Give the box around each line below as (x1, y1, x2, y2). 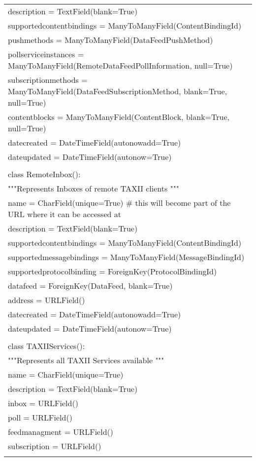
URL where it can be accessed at (8, 208, 121, 220)
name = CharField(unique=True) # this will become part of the (8, 197, 231, 208)
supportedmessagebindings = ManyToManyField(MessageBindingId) (8, 251, 245, 263)
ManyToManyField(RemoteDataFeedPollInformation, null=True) (8, 60, 233, 71)
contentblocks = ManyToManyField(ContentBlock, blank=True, (8, 111, 229, 122)
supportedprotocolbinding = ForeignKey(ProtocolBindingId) (8, 266, 217, 277)
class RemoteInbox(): (8, 168, 81, 180)
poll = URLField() (8, 412, 72, 423)
